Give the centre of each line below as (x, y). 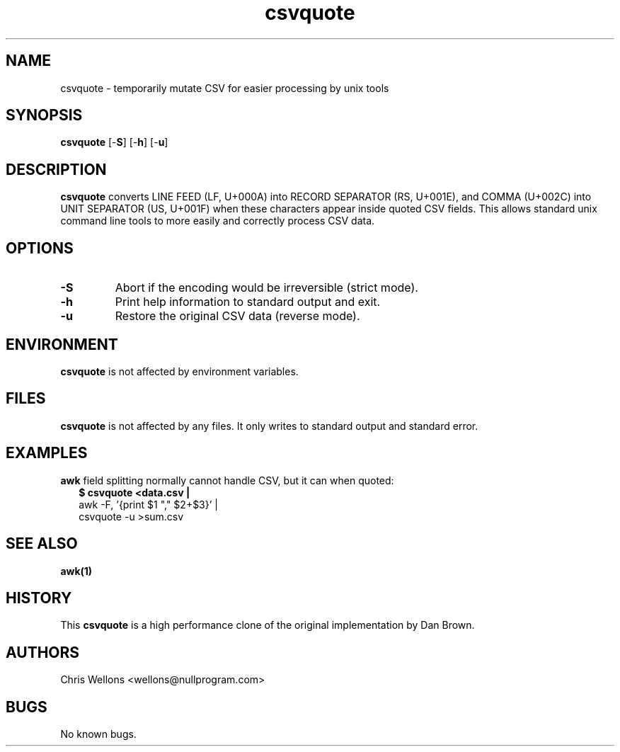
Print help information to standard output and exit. (248, 302)
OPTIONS (40, 248)
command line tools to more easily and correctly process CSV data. (218, 221)
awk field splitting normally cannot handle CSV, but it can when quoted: (227, 480)
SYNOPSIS (44, 115)
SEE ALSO (42, 544)
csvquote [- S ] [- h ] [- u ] (114, 142)
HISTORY (39, 598)
